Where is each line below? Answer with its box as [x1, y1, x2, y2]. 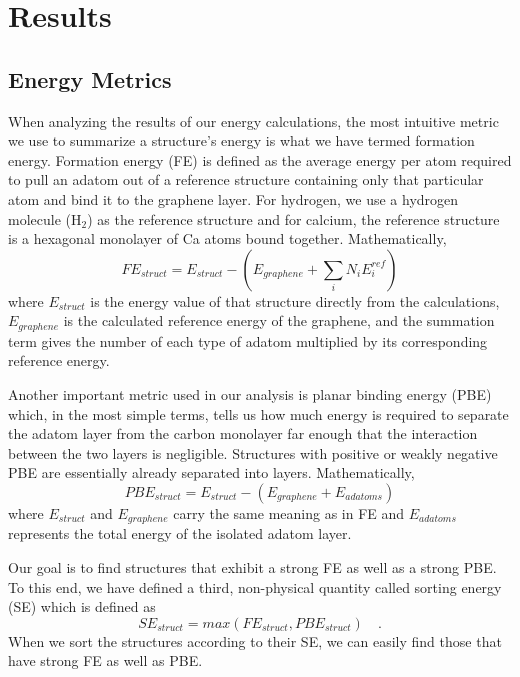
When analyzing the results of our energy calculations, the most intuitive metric [8, 110, 499, 131]
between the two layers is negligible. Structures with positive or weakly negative [8, 442, 498, 463]
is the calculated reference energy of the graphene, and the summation [63, 310, 495, 331]
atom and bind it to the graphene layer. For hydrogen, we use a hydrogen [8, 188, 459, 209]
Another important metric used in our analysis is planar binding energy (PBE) [8, 383, 492, 404]
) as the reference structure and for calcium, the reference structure [87, 208, 500, 229]
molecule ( [8, 208, 71, 229]
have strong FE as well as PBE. [8, 650, 203, 671]
